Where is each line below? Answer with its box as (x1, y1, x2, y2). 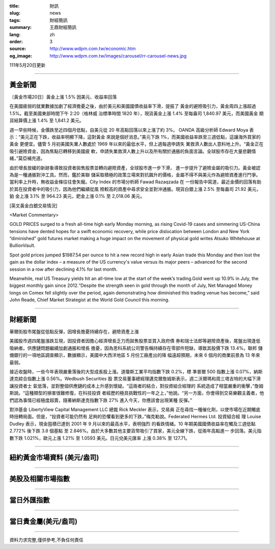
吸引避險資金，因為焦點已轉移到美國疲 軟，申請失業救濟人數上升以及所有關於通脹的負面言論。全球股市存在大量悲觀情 (9, 148, 256, 154)
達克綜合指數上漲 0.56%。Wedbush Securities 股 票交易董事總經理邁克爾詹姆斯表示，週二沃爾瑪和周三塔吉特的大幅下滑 (9, 375, 261, 382)
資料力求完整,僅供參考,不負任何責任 (9, 537, 84, 543)
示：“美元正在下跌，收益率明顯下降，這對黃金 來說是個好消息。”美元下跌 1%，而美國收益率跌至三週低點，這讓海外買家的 (9, 134, 261, 140)
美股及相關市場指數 (9, 475, 70, 483)
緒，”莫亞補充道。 (9, 155, 45, 161)
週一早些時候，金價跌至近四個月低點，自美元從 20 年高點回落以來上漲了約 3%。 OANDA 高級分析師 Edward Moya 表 (9, 127, 254, 133)
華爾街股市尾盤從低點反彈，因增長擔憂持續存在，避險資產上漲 (9, 329, 139, 335)
